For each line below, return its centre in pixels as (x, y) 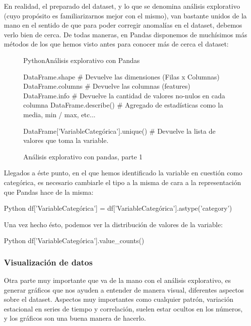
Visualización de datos (48, 262)
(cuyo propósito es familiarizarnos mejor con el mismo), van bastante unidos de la (125, 15)
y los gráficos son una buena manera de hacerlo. (75, 318)
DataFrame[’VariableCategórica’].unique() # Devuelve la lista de (119, 131)
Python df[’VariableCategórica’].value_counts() (74, 241)
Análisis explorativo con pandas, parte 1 (83, 156)
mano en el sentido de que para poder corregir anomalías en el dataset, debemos (123, 25)
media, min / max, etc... (59, 114)
